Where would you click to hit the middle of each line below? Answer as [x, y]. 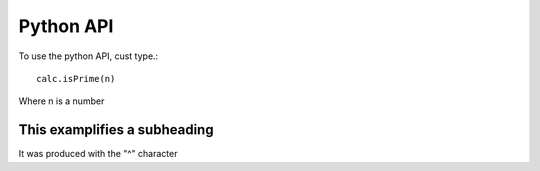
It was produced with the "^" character [98, 154]
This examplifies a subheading [116, 130]
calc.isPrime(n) [76, 78]
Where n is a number [61, 101]
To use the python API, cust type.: [88, 56]
